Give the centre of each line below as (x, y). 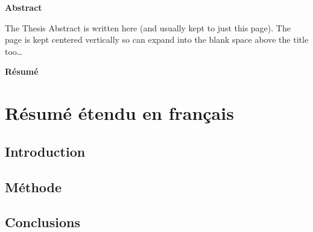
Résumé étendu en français (119, 113)
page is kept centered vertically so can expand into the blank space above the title (157, 39)
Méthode (33, 187)
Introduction (45, 151)
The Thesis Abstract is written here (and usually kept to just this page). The (148, 27)
